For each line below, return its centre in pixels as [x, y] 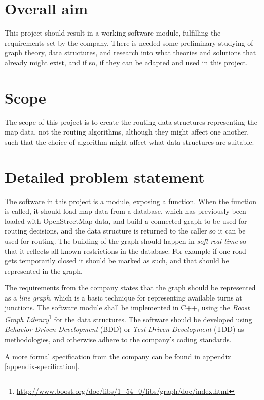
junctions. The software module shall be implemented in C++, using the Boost [127, 307]
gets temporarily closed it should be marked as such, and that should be [117, 261]
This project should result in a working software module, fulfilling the [113, 33]
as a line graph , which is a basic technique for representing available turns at [123, 297]
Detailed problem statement [105, 176]
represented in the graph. [44, 270]
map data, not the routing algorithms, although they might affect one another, [127, 132]
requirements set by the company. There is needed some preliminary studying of [129, 42]
